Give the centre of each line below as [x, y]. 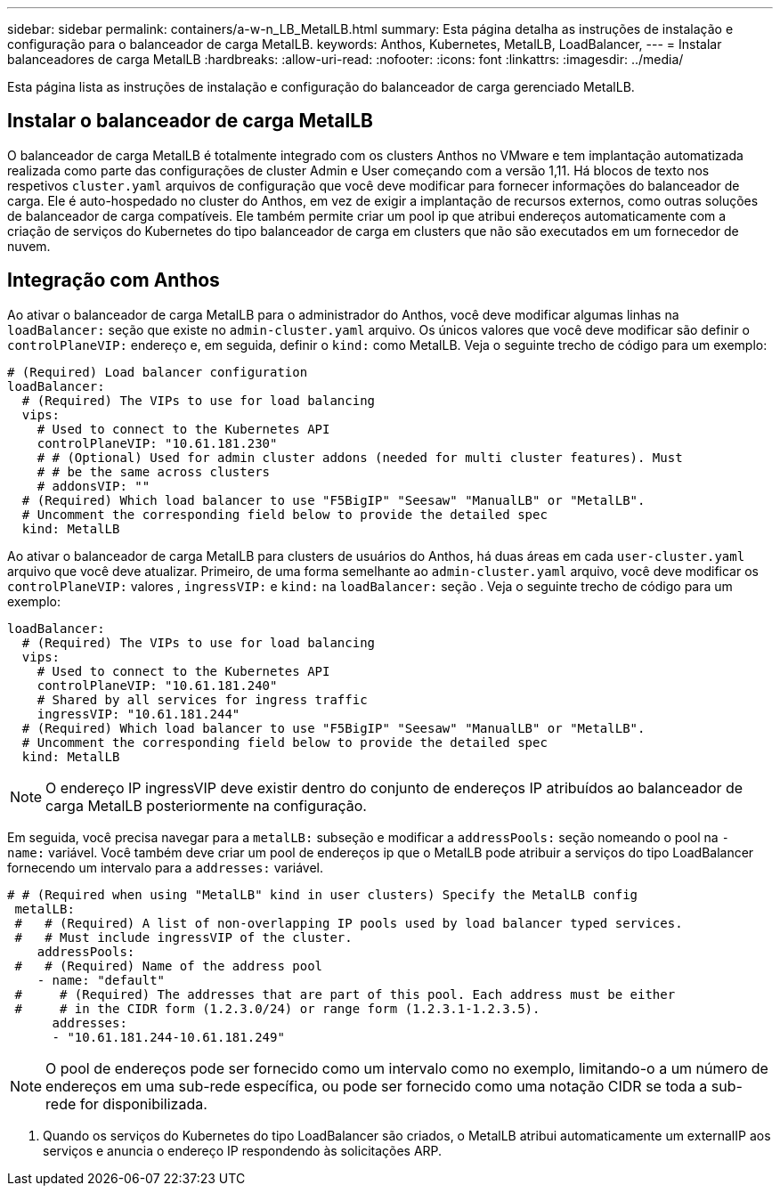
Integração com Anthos [114, 280]
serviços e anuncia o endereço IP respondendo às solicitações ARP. [243, 1150]
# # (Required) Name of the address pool [169, 966]
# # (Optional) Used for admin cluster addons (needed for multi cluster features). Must [360, 457]
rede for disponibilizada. [126, 1104]
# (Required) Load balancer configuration [158, 372]
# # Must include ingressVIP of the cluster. [183, 937]
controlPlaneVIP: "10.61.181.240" [157, 685]
